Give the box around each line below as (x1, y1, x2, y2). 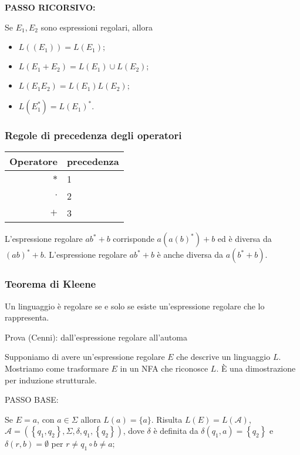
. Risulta (151, 413, 183, 425)
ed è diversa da (217, 232, 272, 245)
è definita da (153, 424, 198, 437)
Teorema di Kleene (5, 277, 96, 291)
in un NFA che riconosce (120, 362, 208, 374)
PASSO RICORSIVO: (5, 1, 96, 13)
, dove (123, 424, 144, 437)
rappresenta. (5, 311, 49, 323)
